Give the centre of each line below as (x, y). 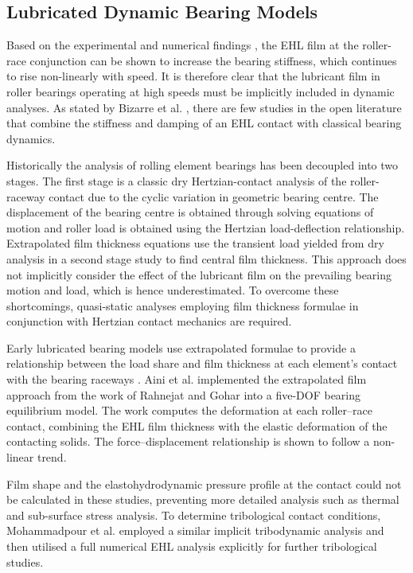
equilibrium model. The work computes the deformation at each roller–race (189, 410)
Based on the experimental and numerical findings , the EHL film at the (183, 45)
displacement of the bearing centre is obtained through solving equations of (190, 212)
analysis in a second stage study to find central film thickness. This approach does (206, 258)
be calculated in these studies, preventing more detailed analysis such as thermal (203, 499)
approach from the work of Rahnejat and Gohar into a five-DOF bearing (184, 394)
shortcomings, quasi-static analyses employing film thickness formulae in (183, 305)
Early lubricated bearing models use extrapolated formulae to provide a (181, 347)
